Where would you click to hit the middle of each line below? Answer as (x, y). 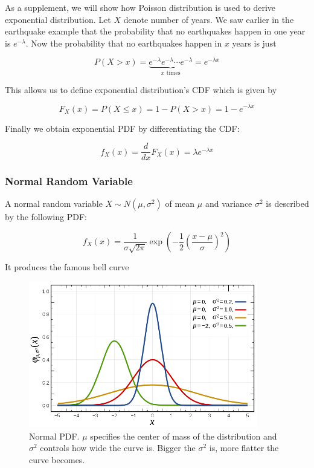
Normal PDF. (54, 436)
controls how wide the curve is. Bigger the (118, 448)
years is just (254, 43)
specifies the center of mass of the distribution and (184, 436)
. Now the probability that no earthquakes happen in (124, 43)
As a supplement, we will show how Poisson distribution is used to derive (140, 7)
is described (287, 203)
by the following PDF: (46, 217)
